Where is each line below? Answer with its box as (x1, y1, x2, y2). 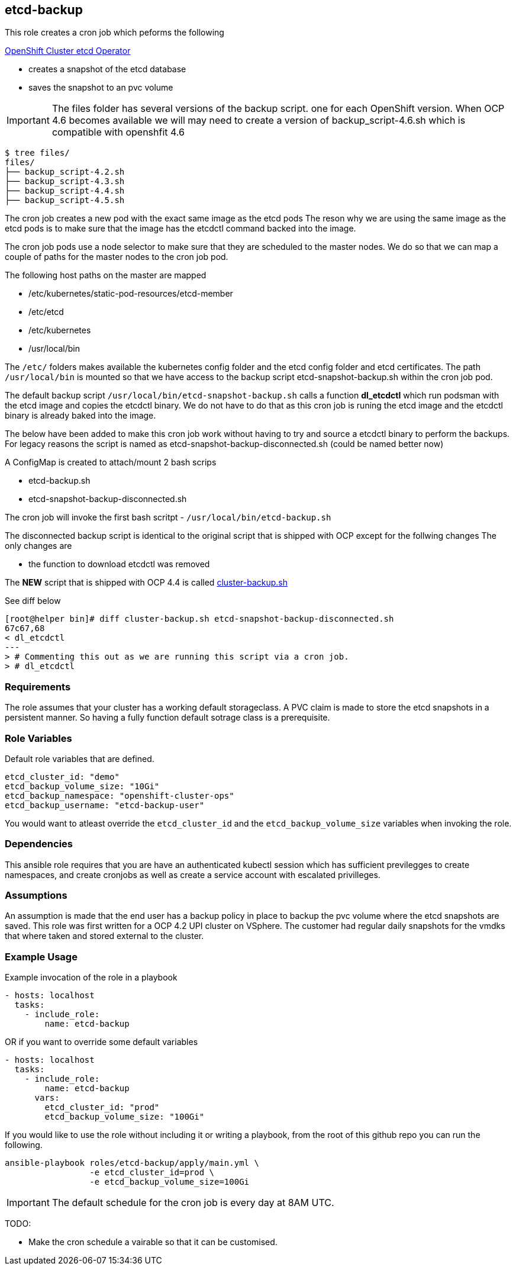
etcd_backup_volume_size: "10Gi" (5, 781, 160, 791)
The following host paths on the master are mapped (5, 270, 207, 281)
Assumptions (5, 889, 67, 902)
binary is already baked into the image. (5, 410, 156, 421)
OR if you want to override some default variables (5, 1037, 198, 1047)
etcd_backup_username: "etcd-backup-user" (5, 800, 205, 810)
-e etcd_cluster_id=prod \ (89, 1168, 215, 1178)
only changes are (5, 541, 72, 551)
